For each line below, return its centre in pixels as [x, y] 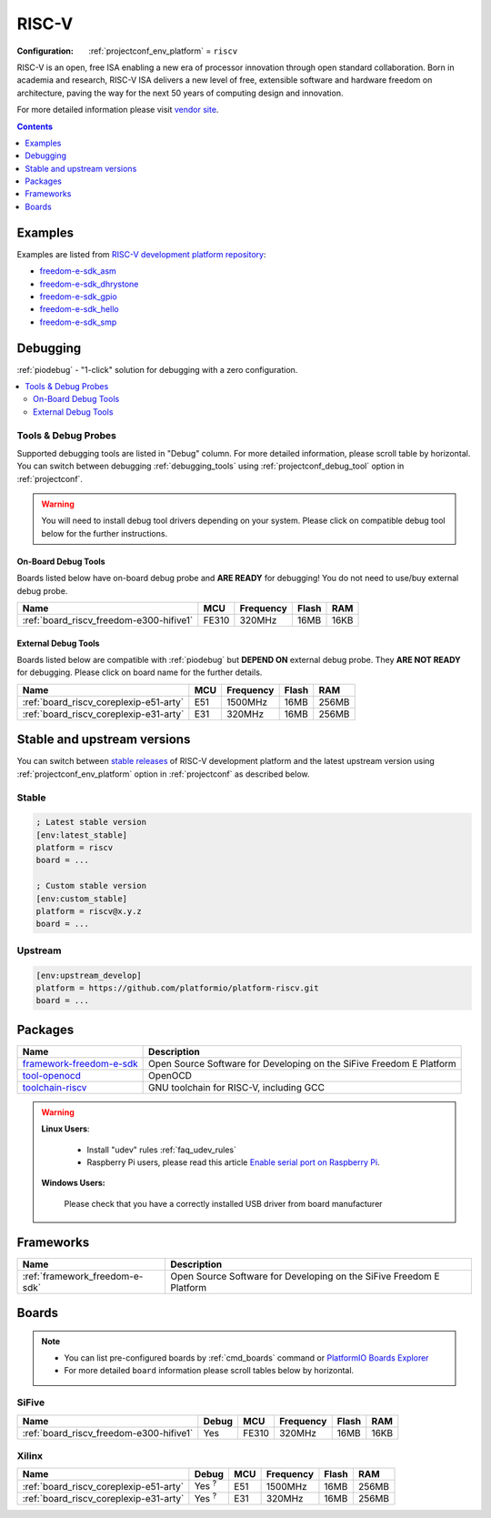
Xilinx [30, 1456]
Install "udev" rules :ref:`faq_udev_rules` [161, 1150]
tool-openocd [51, 1075]
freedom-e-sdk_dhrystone [89, 284]
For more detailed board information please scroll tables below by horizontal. [209, 1371]
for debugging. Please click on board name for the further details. [140, 672]
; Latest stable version [91, 822]
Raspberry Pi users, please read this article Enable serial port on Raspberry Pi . [234, 1162]
